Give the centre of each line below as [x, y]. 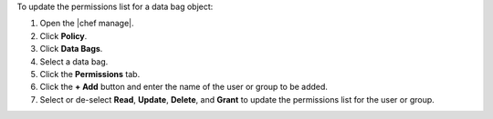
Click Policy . [63, 35]
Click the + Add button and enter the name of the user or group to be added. [184, 87]
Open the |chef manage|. [87, 24]
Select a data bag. [74, 61]
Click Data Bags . [71, 49]
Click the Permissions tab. [90, 74]
